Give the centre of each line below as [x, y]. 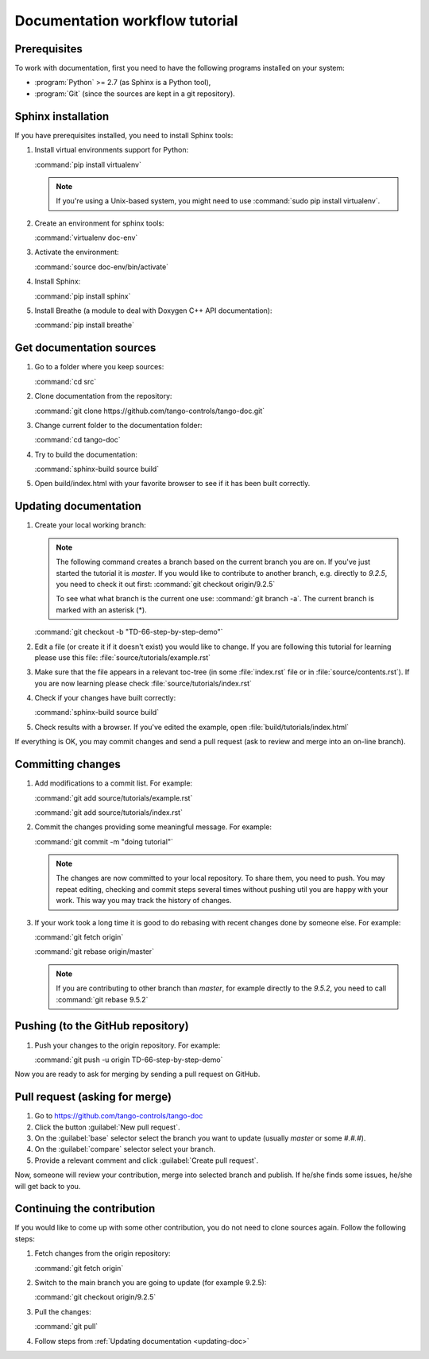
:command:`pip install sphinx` [83, 296]
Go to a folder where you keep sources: [99, 367]
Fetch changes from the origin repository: [102, 1253]
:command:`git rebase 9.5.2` [102, 999]
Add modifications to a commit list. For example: [114, 783]
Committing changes [68, 764]
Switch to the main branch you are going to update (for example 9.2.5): [151, 1283]
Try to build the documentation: [86, 454]
